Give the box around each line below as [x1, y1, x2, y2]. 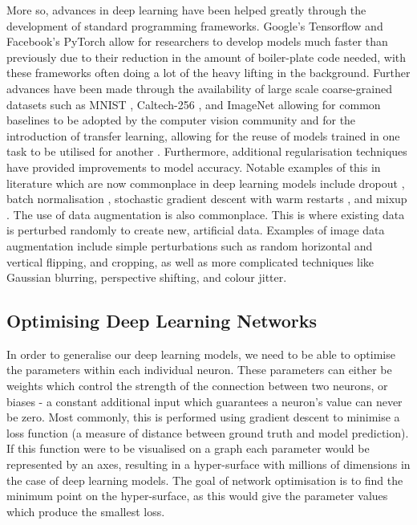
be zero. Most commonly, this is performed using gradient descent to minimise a [6, 409, 400, 425]
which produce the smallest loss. [6, 503, 165, 519]
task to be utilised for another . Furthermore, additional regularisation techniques [6, 143, 407, 160]
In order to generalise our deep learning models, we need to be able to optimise [6, 345, 395, 362]
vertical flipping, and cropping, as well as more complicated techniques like [6, 253, 374, 270]
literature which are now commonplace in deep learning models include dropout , [6, 174, 405, 191]
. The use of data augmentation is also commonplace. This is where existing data [6, 206, 405, 222]
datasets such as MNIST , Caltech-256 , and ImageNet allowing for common [6, 96, 381, 112]
